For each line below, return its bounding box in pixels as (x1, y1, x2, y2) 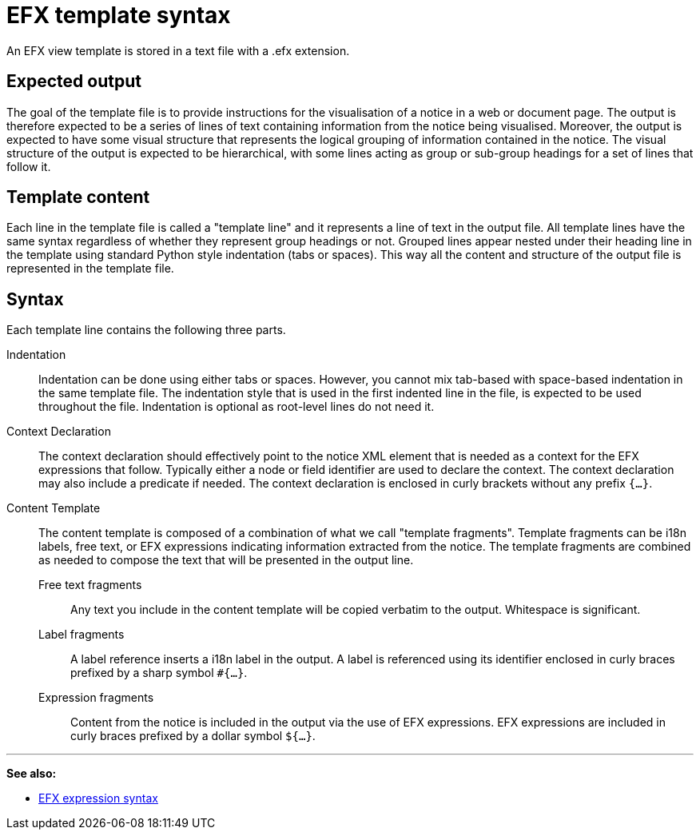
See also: (6, 766, 57, 781)
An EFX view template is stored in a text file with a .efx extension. (6, 43, 350, 58)
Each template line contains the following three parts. (6, 323, 286, 337)
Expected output (6, 71, 141, 92)
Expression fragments (38, 691, 154, 705)
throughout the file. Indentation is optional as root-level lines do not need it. (38, 400, 435, 414)
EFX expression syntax (38, 791, 158, 806)
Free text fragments (38, 578, 142, 592)
